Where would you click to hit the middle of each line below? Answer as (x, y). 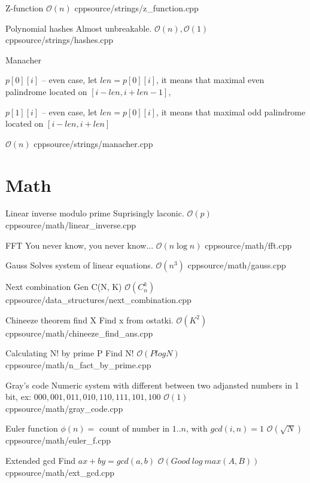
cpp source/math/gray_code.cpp (64, 408)
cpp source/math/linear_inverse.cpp (71, 225)
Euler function (32, 428)
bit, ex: (19, 397)
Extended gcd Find (41, 460)
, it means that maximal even (210, 80)
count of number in (135, 428)
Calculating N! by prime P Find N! (70, 353)
